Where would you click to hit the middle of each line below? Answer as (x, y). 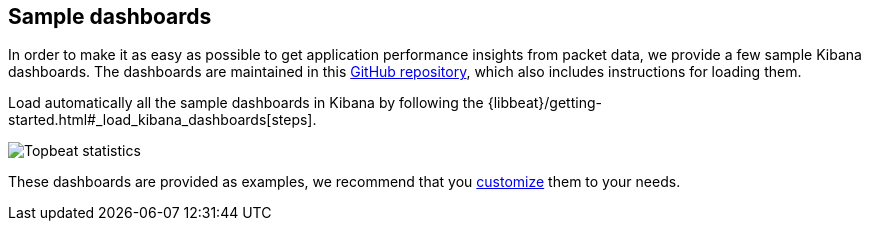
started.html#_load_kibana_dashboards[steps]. (162, 120)
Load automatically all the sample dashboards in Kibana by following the (246, 103)
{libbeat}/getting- (544, 103)
